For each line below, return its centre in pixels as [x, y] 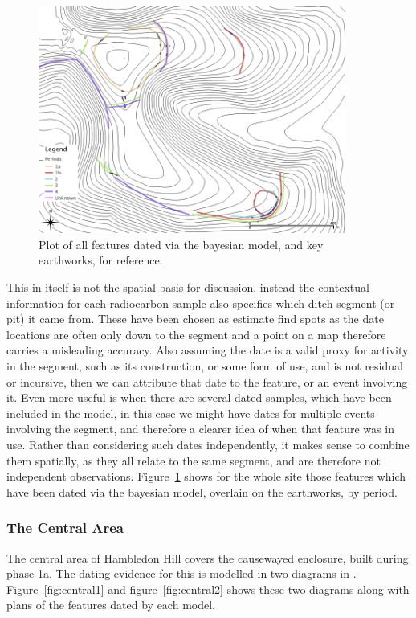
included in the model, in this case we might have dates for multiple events [191, 413]
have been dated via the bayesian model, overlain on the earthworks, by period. [202, 491]
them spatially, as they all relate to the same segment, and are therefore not [194, 460]
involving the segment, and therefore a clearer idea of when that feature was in [200, 429]
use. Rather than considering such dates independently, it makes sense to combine [208, 444]
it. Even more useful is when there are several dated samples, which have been [199, 397]
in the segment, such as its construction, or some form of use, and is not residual [205, 365]
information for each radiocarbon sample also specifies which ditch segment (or [201, 303]
